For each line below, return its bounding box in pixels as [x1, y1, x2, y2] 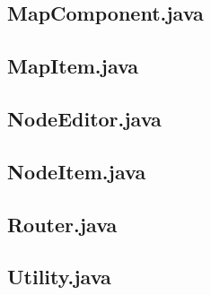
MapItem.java [7, 52, 139, 80]
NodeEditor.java [7, 104, 162, 132]
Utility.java [7, 263, 111, 291]
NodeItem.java [7, 157, 146, 185]
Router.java [7, 210, 118, 238]
